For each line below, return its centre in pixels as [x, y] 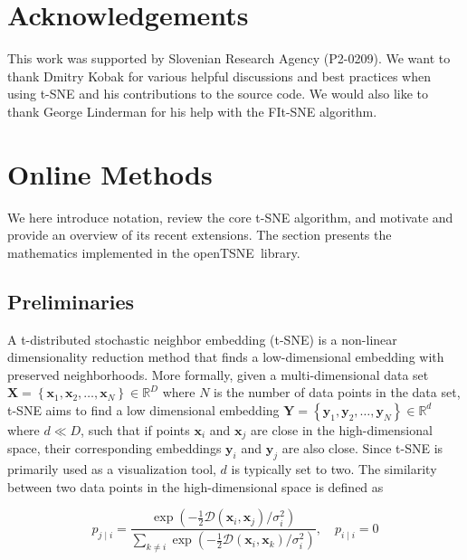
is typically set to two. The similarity [334, 469]
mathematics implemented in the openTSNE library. [154, 252]
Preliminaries [71, 301]
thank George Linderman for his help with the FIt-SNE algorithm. [192, 111]
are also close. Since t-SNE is [362, 448]
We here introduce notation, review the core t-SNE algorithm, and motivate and [230, 217]
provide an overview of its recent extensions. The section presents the [200, 235]
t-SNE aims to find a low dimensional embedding [143, 409]
